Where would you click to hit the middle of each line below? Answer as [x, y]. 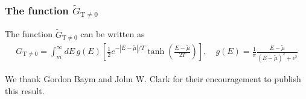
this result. [25, 90]
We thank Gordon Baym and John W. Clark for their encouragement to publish [153, 78]
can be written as [113, 34]
